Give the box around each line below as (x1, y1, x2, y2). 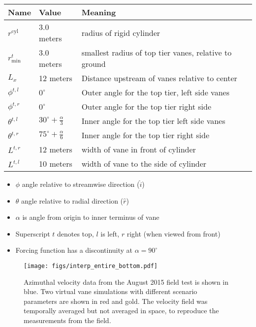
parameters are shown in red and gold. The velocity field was (24, 296, 208, 306)
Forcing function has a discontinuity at (15, 245, 133, 255)
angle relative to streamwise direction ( (22, 179, 140, 189)
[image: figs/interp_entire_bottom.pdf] (24, 262, 158, 269)
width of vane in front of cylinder (81, 144, 196, 155)
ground (81, 58, 106, 69)
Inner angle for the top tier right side (81, 129, 210, 141)
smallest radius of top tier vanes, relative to (81, 47, 232, 58)
